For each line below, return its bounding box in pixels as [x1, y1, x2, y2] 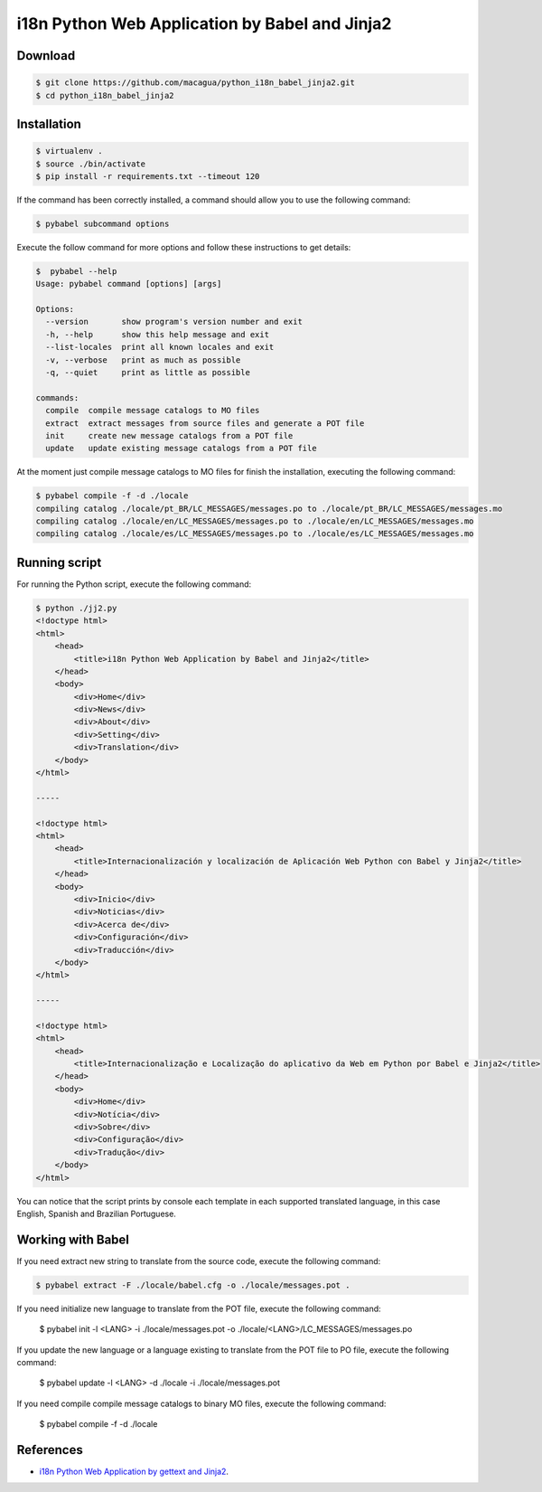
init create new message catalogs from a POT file [45, 430, 294, 440]
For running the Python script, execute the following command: [16, 579, 252, 590]
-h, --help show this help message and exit [45, 329, 270, 339]
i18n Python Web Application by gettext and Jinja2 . [39, 1466, 229, 1478]
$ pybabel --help [35, 266, 117, 276]
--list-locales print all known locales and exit [45, 342, 275, 353]
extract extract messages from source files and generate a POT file [45, 418, 365, 429]
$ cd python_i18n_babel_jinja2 [35, 90, 175, 100]
